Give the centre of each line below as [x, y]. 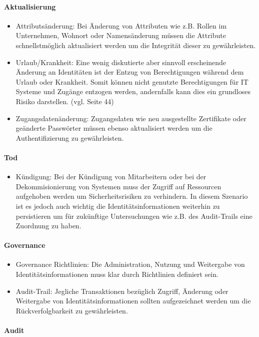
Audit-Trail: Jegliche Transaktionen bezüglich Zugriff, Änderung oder [122, 291]
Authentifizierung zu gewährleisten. [70, 137]
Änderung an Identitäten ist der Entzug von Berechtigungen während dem [130, 72]
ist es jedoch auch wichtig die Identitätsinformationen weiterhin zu [118, 206]
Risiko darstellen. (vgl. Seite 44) [65, 101]
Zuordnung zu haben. [48, 226]
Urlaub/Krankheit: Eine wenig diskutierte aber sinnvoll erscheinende [121, 62]
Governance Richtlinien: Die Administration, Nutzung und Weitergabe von [130, 264]
